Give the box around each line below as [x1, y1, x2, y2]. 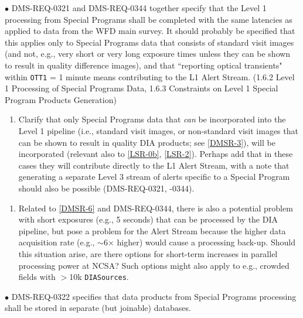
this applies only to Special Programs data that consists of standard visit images [5, 36, 294, 48]
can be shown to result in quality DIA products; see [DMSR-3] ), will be [18, 136, 275, 148]
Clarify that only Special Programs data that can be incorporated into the [18, 113, 286, 125]
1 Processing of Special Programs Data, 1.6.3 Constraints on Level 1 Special [5, 82, 278, 94]
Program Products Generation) [5, 93, 117, 105]
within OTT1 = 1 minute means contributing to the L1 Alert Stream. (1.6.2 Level [5, 70, 295, 83]
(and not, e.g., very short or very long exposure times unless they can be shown [5, 47, 291, 60]
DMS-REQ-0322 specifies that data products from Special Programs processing [11, 290, 297, 302]
